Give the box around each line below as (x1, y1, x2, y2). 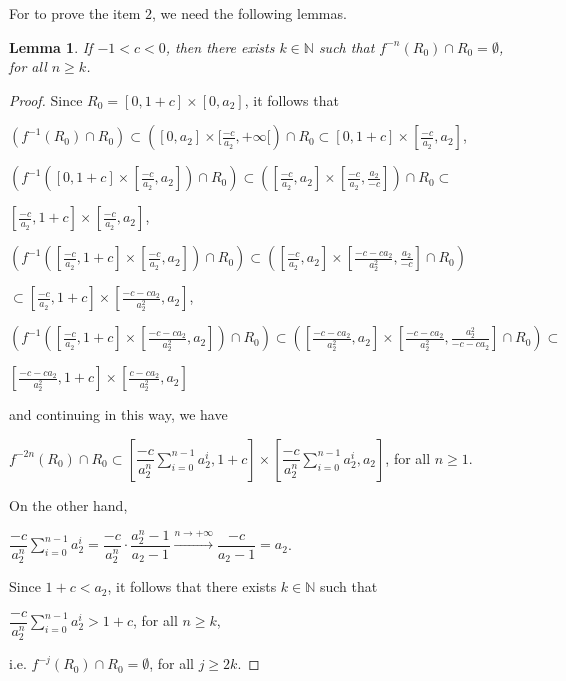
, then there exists (165, 36, 275, 57)
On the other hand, (9, 494, 128, 515)
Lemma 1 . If (9, 36, 93, 57)
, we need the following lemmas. (151, 3, 347, 23)
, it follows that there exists (107, 576, 277, 597)
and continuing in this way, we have (9, 404, 228, 425)
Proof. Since (9, 89, 83, 110)
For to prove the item (9, 3, 141, 23)
